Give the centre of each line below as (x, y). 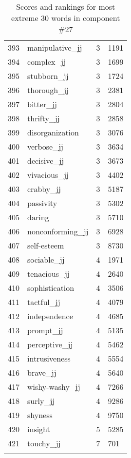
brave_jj (42, 372)
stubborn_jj (48, 76)
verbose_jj (45, 146)
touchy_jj (44, 443)
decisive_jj (46, 161)
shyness (40, 415)
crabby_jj (44, 189)
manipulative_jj (55, 48)
